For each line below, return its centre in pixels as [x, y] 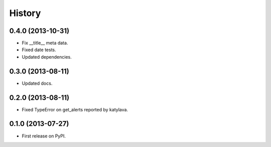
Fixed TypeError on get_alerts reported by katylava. [75, 109]
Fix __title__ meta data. [45, 43]
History [25, 13]
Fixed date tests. [39, 50]
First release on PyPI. [44, 136]
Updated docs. [37, 83]
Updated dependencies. [47, 57]
